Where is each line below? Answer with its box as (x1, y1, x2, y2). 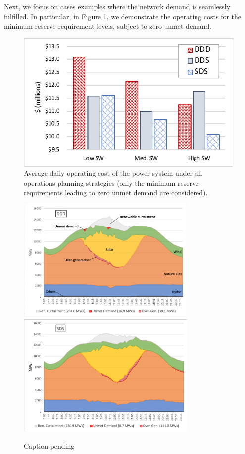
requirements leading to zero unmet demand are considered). (24, 187, 208, 198)
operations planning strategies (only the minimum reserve (24, 177, 199, 188)
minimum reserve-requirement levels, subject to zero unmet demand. (4, 21, 212, 31)
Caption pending (24, 440, 75, 451)
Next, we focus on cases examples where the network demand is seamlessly (4, 1, 231, 11)
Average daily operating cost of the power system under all (24, 168, 202, 178)
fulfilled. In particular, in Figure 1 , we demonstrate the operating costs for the (4, 11, 242, 21)
